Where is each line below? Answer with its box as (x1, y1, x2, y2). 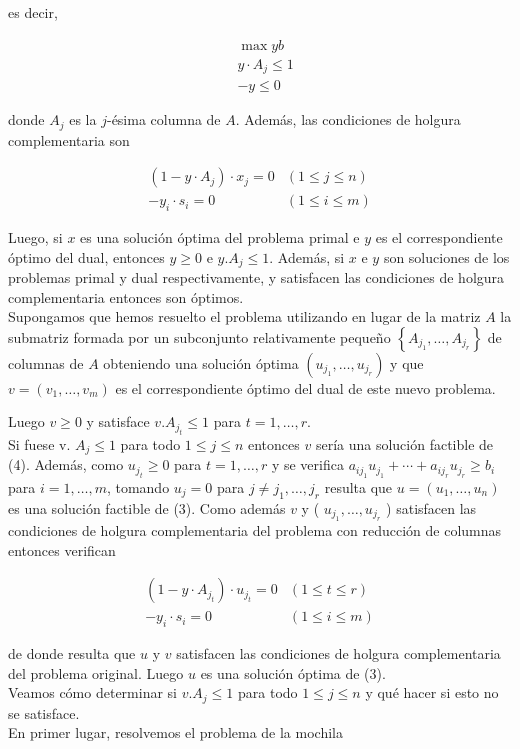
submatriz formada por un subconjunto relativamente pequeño (8, 326, 391, 347)
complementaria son (8, 129, 130, 150)
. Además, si (269, 246, 345, 267)
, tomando (106, 476, 170, 497)
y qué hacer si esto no (365, 682, 499, 703)
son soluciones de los (383, 246, 510, 267)
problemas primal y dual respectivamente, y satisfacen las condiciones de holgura (8, 267, 505, 288)
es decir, (8, 2, 58, 22)
